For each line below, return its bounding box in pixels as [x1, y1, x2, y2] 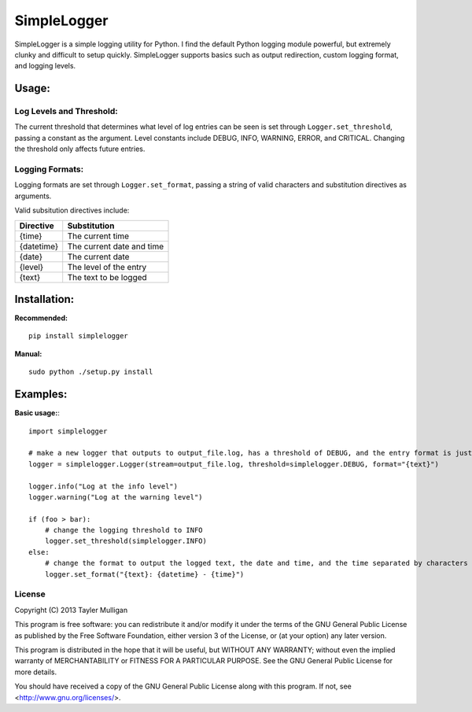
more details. [14, 667, 57, 677]
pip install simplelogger [28, 331, 129, 341]
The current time [67, 231, 130, 242]
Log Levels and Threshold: [14, 106, 118, 117]
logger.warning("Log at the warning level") [28, 492, 204, 501]
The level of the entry [67, 261, 147, 272]
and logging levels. [14, 61, 76, 71]
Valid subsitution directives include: [14, 205, 130, 216]
